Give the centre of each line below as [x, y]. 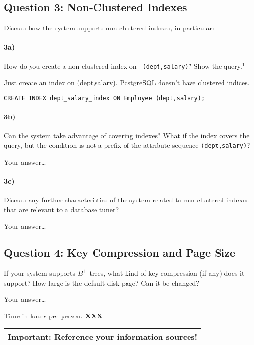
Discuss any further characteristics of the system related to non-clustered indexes [126, 199]
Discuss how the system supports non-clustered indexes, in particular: [109, 28]
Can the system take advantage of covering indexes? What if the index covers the [127, 135]
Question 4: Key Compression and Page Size [120, 252]
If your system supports [40, 273]
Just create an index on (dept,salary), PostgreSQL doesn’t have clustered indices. [127, 82]
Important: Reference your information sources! [103, 337]
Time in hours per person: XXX [53, 315]
